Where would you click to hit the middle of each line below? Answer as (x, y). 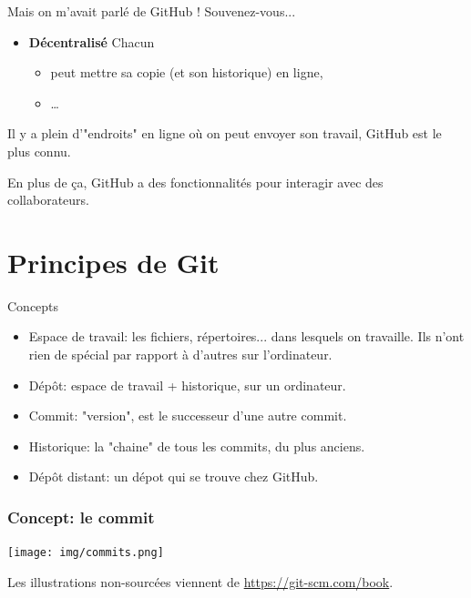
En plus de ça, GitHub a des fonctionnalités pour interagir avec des (195, 182)
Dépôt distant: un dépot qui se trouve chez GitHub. (174, 476)
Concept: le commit (81, 517)
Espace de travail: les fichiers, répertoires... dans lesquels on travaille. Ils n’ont (246, 336)
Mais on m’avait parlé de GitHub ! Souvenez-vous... (152, 11)
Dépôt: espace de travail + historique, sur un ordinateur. (187, 385)
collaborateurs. (49, 200)
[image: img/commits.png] (86, 553)
